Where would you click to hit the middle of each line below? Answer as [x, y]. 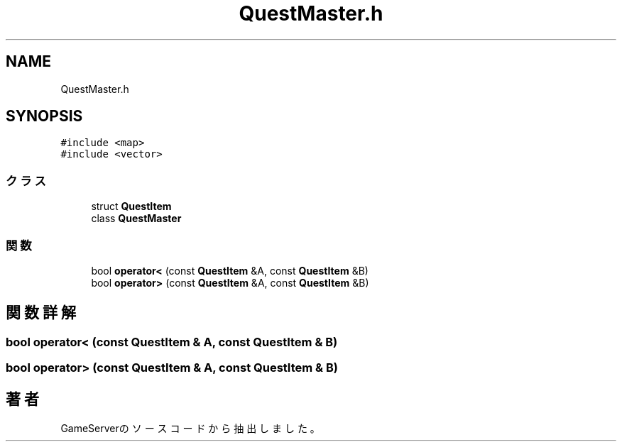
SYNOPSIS [44, 116]
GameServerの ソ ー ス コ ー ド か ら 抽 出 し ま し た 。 [190, 428]
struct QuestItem [131, 206]
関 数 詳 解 [41, 313]
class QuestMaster [136, 219]
